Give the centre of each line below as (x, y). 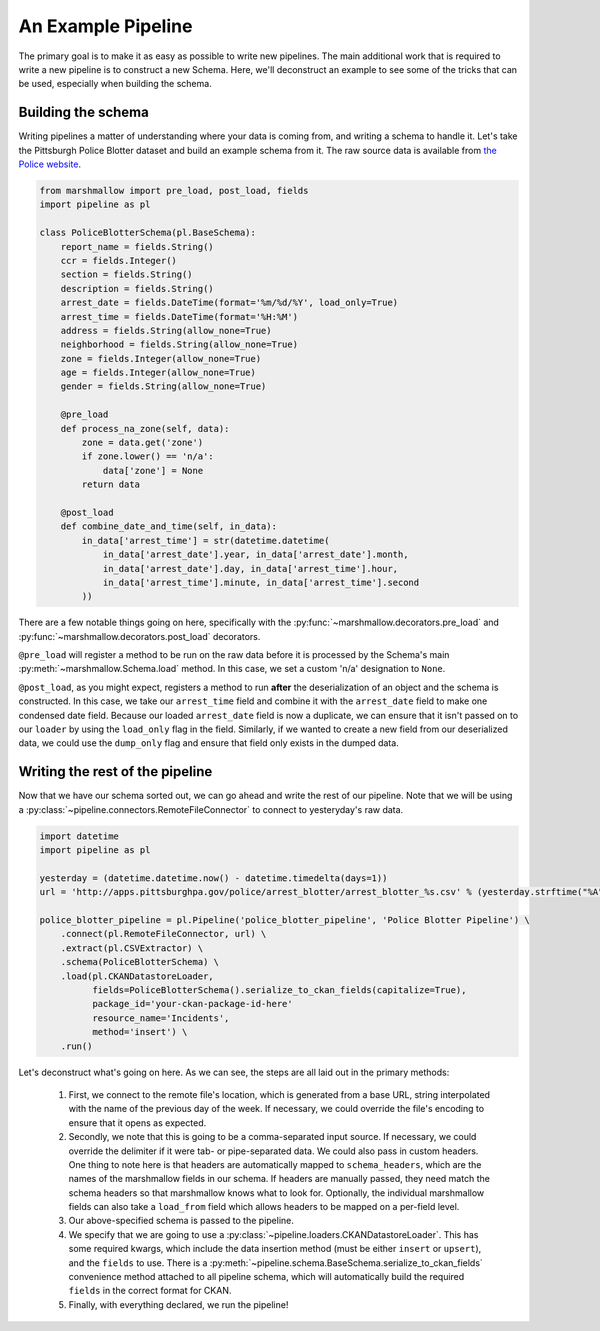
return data (110, 484)
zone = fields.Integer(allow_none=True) (161, 358)
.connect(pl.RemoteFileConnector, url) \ (163, 934)
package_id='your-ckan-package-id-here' (192, 1004)
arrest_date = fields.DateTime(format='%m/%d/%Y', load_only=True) (229, 303)
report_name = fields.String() (137, 246)
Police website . (50, 164)
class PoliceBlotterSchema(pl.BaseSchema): (148, 233)
